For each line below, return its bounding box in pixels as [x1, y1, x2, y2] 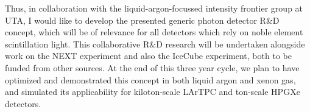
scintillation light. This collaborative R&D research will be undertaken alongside [5, 37, 305, 50]
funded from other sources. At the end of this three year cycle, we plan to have [5, 61, 300, 74]
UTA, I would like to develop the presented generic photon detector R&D [5, 13, 280, 26]
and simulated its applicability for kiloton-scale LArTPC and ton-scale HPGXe [5, 85, 300, 98]
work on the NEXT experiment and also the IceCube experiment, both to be [5, 49, 292, 62]
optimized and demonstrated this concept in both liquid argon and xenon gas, [5, 73, 296, 86]
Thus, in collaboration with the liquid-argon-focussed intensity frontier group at [5, 2, 303, 14]
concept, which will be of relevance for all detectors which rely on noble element [5, 26, 303, 38]
